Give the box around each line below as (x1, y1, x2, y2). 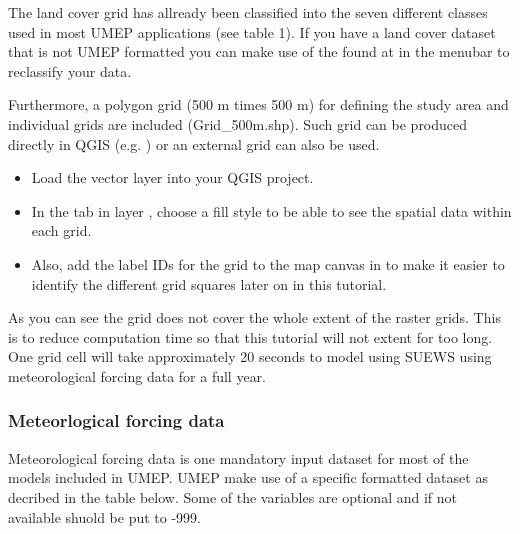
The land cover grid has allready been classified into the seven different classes (8, 2, 488, 22)
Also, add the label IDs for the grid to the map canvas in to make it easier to (31, 253, 505, 274)
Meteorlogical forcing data (8, 408, 225, 433)
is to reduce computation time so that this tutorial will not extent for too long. (8, 326, 493, 347)
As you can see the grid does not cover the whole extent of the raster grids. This (8, 307, 501, 328)
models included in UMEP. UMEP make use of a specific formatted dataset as (8, 467, 488, 488)
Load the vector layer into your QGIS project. (31, 167, 314, 188)
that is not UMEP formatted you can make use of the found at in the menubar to (8, 41, 510, 62)
